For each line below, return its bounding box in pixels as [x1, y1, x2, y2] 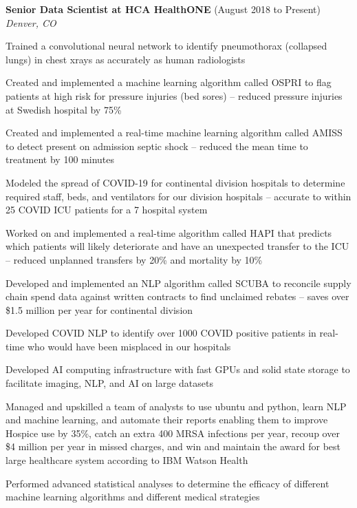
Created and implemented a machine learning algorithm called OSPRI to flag [6, 75, 332, 89]
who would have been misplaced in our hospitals [27, 339, 231, 353]
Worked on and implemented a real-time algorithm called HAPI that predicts [6, 225, 332, 240]
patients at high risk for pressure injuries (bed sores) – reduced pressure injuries [6, 88, 343, 103]
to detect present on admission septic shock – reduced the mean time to [6, 138, 308, 153]
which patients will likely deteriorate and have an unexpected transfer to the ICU [6, 239, 349, 253]
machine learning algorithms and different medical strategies [6, 489, 260, 504]
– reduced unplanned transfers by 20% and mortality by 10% [6, 252, 263, 266]
